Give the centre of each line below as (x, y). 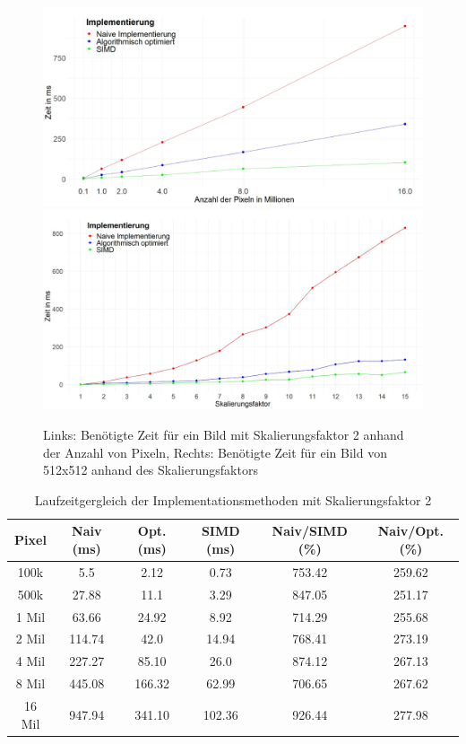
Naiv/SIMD (310, 531)
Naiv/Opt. (410, 531)
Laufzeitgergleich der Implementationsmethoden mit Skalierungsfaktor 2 (233, 499)
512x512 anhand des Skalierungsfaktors (151, 470)
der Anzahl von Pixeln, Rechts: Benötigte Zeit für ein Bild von (215, 452)
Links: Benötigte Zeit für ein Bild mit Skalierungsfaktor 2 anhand (224, 435)
